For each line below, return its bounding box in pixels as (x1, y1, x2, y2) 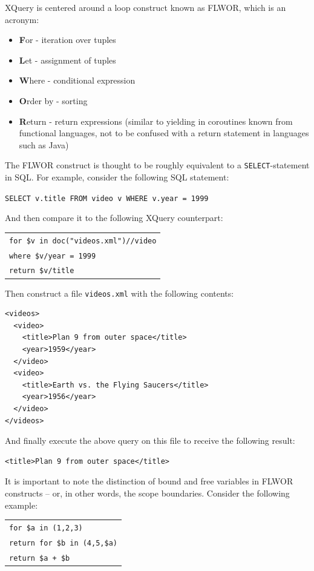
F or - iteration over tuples (19, 33, 116, 46)
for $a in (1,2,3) (9, 523, 83, 532)
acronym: (5, 13, 39, 25)
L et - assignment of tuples (19, 53, 116, 66)
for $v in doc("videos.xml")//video (9, 236, 157, 245)
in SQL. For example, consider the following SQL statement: (5, 171, 229, 183)
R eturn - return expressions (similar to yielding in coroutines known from (19, 114, 293, 127)
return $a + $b (9, 553, 70, 563)
